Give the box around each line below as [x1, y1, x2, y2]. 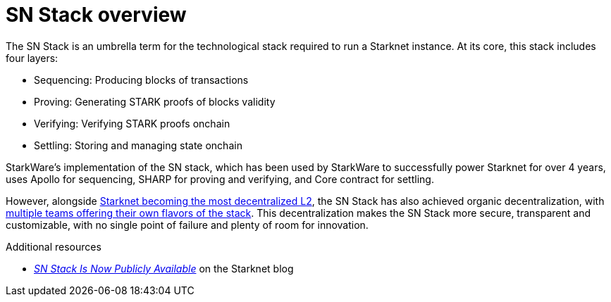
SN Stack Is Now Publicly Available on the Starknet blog [34, 262, 294, 275]
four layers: [6, 51, 58, 64]
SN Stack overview [6, 3, 187, 27]
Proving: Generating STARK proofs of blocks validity [34, 95, 276, 108]
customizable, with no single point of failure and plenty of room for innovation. [6, 218, 369, 231]
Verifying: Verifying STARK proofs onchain [34, 117, 230, 130]
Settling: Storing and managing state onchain [34, 139, 242, 151]
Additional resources [6, 240, 101, 253]
